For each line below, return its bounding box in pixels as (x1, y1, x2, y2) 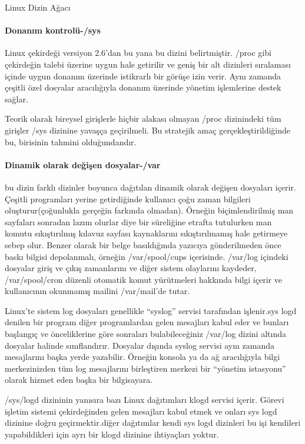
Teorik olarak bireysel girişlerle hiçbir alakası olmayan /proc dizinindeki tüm (5, 112, 281, 125)
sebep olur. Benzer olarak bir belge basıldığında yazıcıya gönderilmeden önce (5, 238, 281, 251)
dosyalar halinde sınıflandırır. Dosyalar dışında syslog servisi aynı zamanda (5, 339, 275, 351)
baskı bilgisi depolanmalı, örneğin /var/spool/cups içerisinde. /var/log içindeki (5, 250, 289, 262)
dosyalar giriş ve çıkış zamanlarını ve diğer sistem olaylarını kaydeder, (5, 262, 257, 274)
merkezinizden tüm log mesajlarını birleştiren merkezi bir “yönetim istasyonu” (5, 362, 286, 374)
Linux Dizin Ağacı (5, 1, 71, 13)
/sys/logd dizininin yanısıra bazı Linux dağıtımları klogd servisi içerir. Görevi (5, 393, 284, 406)
